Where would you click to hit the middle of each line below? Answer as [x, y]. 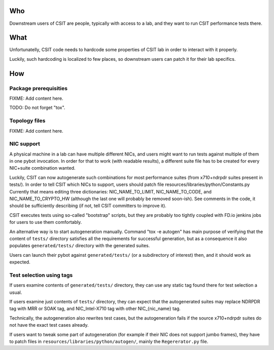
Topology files [27, 121]
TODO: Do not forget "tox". [37, 108]
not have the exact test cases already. [49, 325]
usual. [16, 292]
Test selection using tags [41, 275]
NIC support [25, 144]
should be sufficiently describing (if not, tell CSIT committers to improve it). [88, 206]
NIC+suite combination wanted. [42, 168]
